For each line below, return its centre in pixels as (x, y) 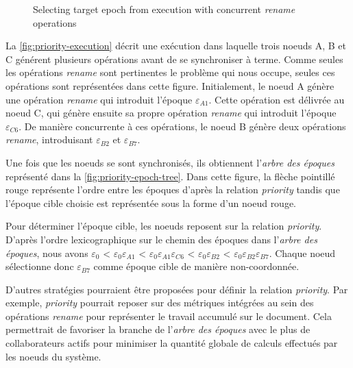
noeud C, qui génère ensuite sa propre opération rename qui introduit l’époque (171, 113)
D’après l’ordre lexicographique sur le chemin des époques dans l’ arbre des (161, 239)
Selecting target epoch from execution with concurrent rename (164, 9)
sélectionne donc (40, 266)
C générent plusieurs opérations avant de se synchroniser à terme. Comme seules (174, 59)
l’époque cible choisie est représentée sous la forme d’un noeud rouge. (151, 203)
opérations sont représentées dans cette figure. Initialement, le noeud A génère (170, 85)
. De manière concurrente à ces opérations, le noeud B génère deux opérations (182, 126)
